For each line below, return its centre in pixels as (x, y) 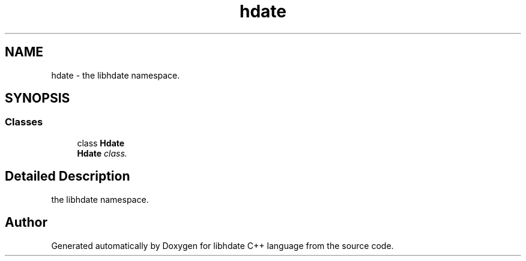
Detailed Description (68, 176)
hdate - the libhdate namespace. (116, 75)
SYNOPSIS (38, 98)
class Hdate (101, 143)
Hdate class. (102, 153)
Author (26, 223)
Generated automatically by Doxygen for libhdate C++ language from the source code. (222, 245)
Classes (24, 122)
